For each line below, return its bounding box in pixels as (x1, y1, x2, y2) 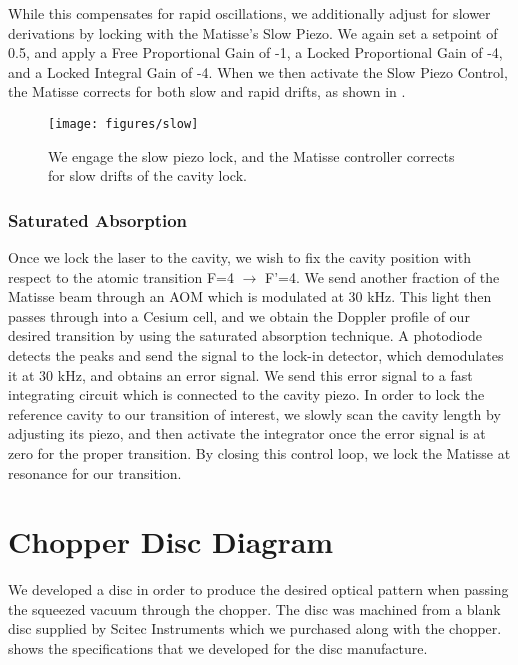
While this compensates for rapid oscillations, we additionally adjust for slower (8, 3, 491, 23)
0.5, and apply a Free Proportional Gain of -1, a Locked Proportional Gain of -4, (8, 42, 503, 63)
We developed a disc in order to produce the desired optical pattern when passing (8, 579, 509, 600)
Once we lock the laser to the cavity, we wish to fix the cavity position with (8, 247, 471, 268)
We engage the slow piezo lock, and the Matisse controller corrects (48, 145, 455, 166)
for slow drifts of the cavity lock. (48, 165, 247, 186)
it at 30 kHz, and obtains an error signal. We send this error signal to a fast (8, 364, 473, 385)
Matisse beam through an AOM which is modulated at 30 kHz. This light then (8, 286, 492, 307)
